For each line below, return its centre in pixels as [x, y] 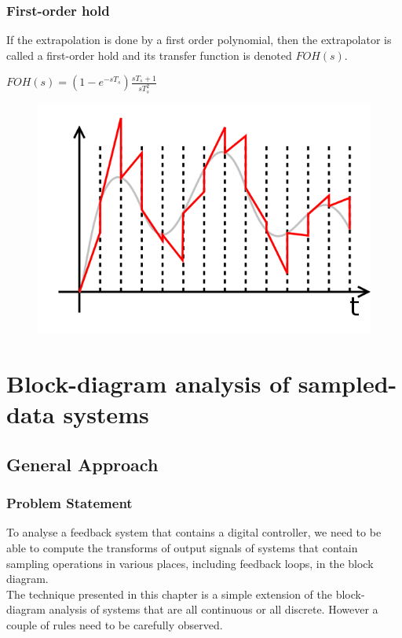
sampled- [347, 384]
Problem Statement [69, 503]
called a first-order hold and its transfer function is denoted [149, 55]
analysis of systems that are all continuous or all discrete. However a [214, 609]
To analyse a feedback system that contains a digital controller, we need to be [194, 532]
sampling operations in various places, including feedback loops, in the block [190, 563]
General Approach [82, 464]
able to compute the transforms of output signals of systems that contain [182, 548]
